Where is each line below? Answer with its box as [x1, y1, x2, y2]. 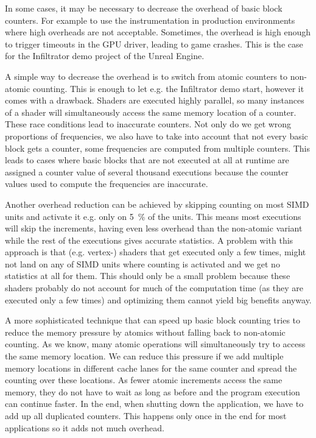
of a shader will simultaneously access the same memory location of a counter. [5, 105, 297, 118]
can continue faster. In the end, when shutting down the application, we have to [5, 397, 304, 410]
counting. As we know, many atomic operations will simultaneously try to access [5, 337, 306, 350]
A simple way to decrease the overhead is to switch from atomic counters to [5, 69, 288, 82]
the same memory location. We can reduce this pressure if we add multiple [5, 350, 284, 362]
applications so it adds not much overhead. [5, 421, 164, 434]
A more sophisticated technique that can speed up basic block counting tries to [5, 314, 301, 327]
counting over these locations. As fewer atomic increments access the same [5, 373, 283, 386]
